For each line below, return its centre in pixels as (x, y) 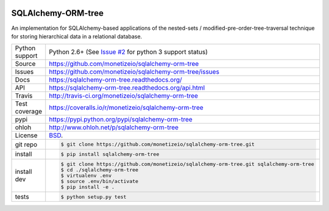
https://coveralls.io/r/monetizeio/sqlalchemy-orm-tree (126, 108)
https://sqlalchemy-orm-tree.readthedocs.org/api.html (127, 88)
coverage (29, 112)
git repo (26, 145)
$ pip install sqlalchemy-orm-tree (110, 154)
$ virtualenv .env (86, 175)
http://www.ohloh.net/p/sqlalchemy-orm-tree (114, 127)
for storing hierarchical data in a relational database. (77, 36)
